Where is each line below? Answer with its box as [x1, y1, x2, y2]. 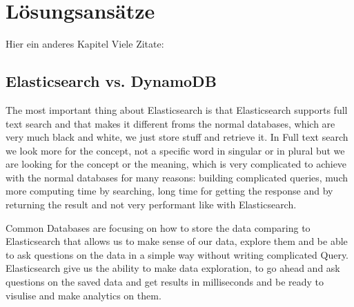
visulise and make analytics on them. [6, 288, 161, 302]
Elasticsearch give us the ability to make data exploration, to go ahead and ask [6, 261, 340, 275]
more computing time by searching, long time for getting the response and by [6, 184, 333, 198]
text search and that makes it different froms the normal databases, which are [6, 116, 335, 130]
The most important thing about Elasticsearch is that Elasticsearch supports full [6, 102, 348, 117]
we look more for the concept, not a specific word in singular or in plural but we [6, 143, 345, 157]
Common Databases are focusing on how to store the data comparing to [6, 220, 311, 235]
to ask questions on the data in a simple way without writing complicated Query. [6, 247, 348, 261]
